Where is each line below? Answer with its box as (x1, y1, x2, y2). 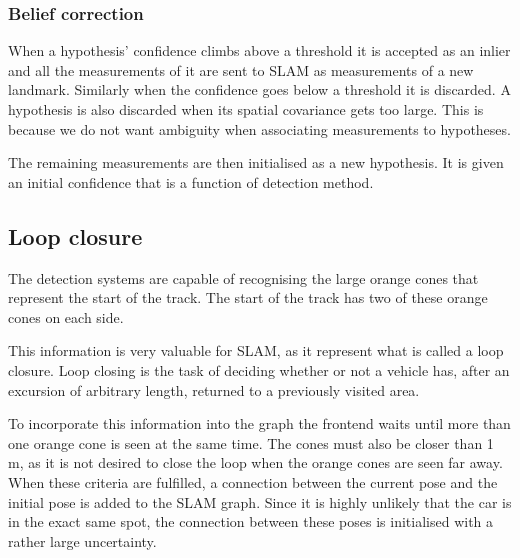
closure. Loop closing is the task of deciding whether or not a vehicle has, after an (8, 359, 510, 380)
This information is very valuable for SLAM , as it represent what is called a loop (8, 340, 504, 361)
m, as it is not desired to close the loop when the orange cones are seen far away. (8, 452, 503, 473)
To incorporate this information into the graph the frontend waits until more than (8, 413, 511, 434)
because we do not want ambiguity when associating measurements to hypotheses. (8, 118, 511, 139)
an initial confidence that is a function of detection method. (8, 171, 374, 192)
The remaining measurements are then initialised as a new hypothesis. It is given (8, 152, 504, 173)
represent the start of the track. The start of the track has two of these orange (8, 287, 488, 308)
